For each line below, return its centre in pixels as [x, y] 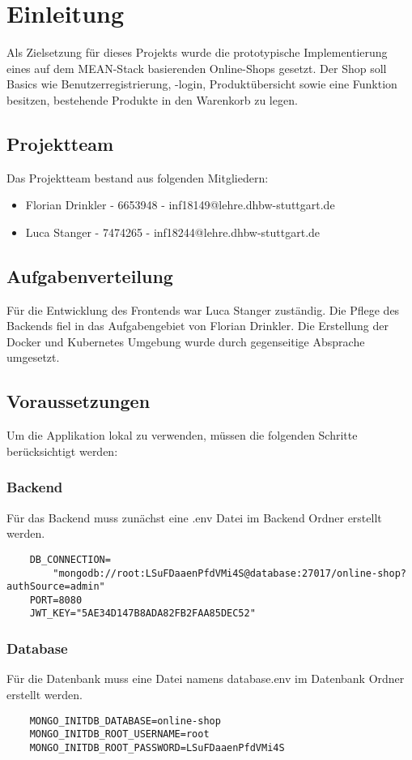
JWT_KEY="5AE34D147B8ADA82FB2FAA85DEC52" [142, 614]
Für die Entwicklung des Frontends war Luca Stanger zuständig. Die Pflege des [203, 309]
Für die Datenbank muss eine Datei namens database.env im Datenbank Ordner [206, 678]
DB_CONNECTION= [70, 559]
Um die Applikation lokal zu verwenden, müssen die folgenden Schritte [182, 435]
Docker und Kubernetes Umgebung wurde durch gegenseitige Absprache [186, 341]
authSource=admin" [56, 587]
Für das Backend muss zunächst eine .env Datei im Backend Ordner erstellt [194, 517]
